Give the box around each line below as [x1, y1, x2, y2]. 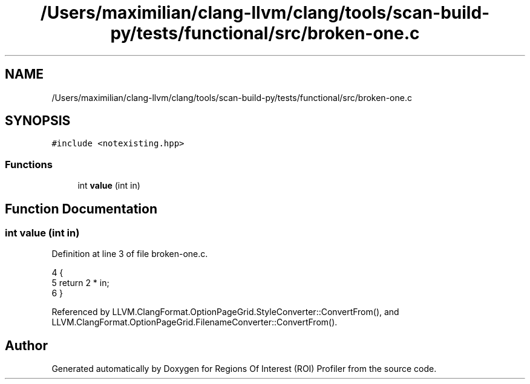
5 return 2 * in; [51, 278, 110, 288]
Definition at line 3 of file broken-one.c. [51, 249, 208, 259]
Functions [5, 158, 53, 171]
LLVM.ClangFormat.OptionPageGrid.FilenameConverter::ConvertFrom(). [51, 317, 338, 328]
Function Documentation [5, 201, 157, 216]
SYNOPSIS [5, 113, 71, 129]
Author [5, 337, 48, 353]
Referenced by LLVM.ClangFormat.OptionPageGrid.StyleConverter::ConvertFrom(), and [51, 307, 399, 317]
